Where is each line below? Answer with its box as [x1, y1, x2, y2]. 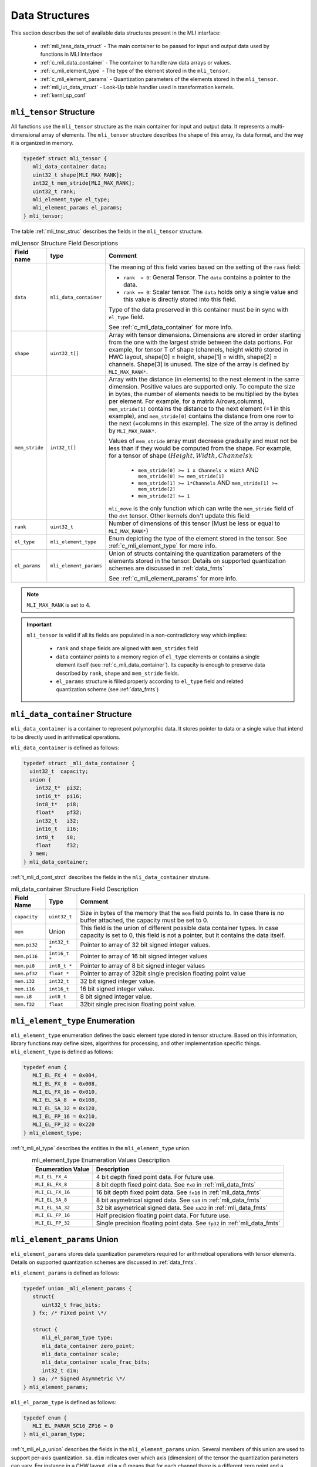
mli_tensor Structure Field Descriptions [11, 239, 119, 248]
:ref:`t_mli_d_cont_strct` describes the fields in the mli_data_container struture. [11, 873, 211, 880]
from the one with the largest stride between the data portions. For [109, 338, 293, 346]
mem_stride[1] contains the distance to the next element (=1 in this [109, 405, 291, 413]
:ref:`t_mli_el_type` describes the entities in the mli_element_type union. [11, 1144, 191, 1151]
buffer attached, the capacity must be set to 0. [80, 916, 208, 924]
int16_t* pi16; [35, 793, 82, 799]
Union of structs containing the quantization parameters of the [109, 549, 281, 557]
